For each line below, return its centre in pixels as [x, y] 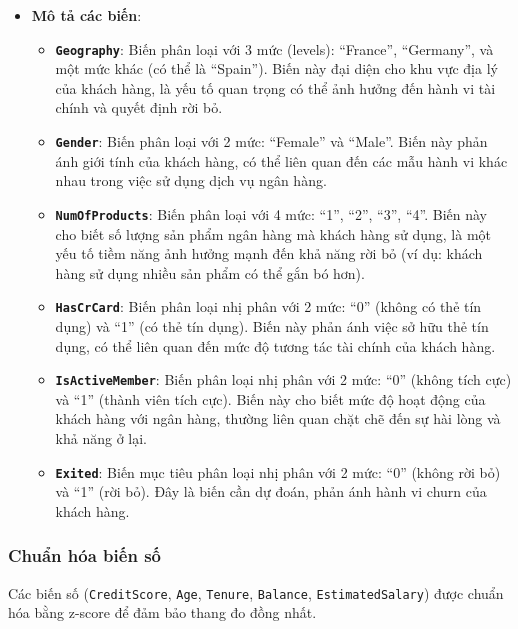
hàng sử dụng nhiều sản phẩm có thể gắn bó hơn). [210, 272]
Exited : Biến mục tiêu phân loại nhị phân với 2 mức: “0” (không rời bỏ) [278, 471]
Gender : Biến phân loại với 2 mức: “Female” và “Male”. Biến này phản [271, 141]
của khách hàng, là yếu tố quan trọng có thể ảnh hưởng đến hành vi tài [275, 87]
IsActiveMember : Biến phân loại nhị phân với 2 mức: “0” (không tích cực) [283, 379]
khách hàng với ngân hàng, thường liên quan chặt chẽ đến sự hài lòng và [278, 418]
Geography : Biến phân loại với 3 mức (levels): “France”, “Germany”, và [274, 48]
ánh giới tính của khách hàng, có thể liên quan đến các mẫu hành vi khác [281, 160]
